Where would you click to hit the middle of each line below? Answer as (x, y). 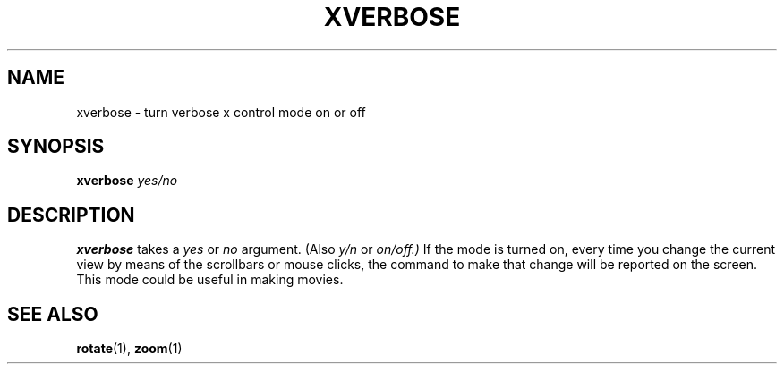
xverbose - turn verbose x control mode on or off (221, 112)
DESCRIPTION (71, 215)
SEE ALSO (53, 314)
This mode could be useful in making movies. (210, 280)
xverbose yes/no (127, 181)
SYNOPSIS (56, 147)
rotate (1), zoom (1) (129, 349)
